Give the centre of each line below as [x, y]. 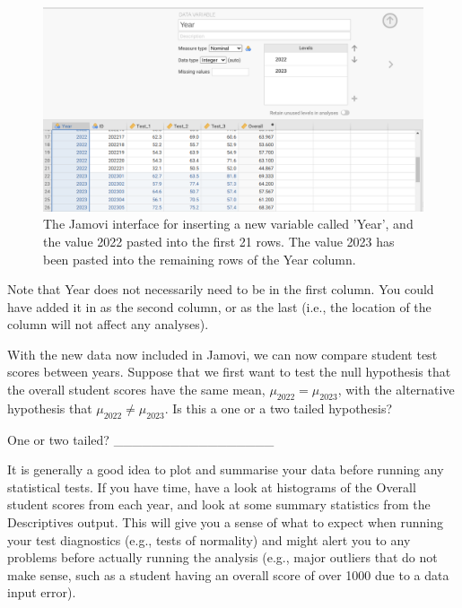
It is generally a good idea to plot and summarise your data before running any [226, 469]
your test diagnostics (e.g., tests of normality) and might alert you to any [209, 539]
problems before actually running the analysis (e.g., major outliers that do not [222, 557]
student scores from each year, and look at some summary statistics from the [219, 504]
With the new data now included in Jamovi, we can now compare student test [222, 354]
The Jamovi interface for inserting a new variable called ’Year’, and [228, 224]
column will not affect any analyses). [108, 324]
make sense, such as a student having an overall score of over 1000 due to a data [228, 574]
